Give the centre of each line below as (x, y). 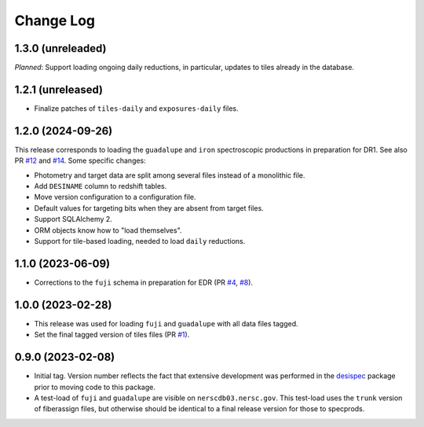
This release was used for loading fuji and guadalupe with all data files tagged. (166, 323)
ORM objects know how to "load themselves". (108, 230)
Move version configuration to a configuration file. (115, 197)
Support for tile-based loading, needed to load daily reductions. (140, 241)
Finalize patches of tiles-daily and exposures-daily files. (136, 108)
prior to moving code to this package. (95, 387)
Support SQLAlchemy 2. (73, 219)
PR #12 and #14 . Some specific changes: (80, 160)
